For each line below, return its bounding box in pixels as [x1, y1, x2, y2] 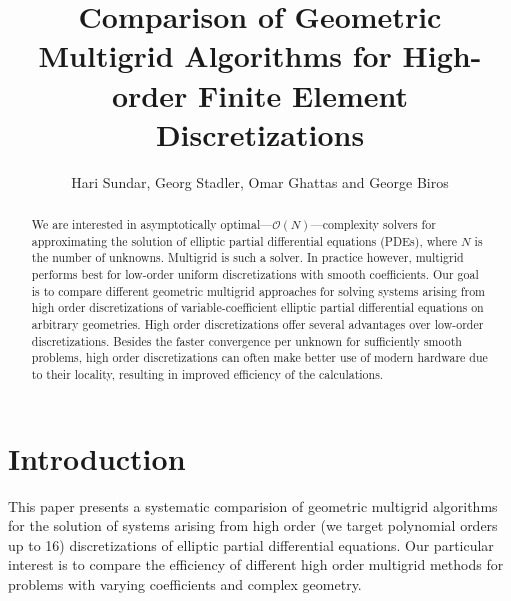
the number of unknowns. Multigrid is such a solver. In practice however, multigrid [31, 249, 464, 266]
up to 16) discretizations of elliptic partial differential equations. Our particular [8, 534, 494, 555]
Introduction [8, 437, 186, 478]
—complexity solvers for [310, 216, 436, 233]
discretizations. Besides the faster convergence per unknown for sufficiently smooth [31, 332, 462, 349]
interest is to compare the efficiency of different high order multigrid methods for [8, 554, 504, 575]
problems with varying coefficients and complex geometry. [8, 573, 362, 594]
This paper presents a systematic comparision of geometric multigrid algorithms [8, 495, 498, 516]
